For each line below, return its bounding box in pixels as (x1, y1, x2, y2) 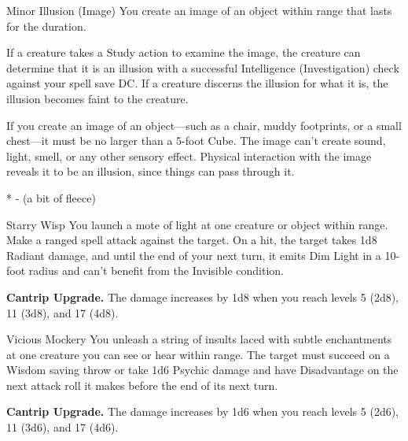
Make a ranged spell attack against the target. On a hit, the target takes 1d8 (6, 232, 377, 248)
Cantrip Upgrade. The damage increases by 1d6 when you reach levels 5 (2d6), (6, 403, 399, 420)
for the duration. (6, 17, 86, 34)
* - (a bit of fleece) (6, 189, 96, 206)
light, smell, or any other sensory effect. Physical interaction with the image (6, 147, 372, 164)
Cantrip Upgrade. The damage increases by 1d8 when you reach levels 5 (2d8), (6, 288, 399, 305)
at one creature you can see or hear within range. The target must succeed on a (6, 346, 390, 362)
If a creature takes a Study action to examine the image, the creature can (6, 44, 361, 61)
